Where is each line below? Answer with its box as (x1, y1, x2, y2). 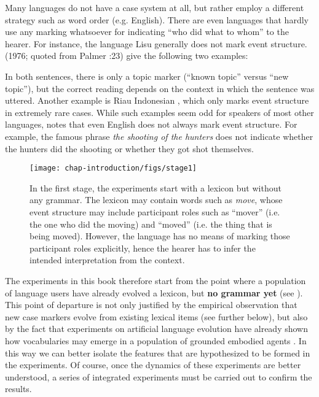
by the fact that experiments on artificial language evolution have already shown (5, 322, 309, 335)
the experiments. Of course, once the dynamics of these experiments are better (5, 358, 301, 371)
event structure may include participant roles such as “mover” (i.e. (30, 205, 280, 218)
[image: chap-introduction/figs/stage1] (30, 164, 197, 173)
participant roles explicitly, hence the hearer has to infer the (30, 241, 256, 254)
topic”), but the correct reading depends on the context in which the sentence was (5, 82, 315, 94)
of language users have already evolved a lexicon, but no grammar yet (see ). (5, 286, 303, 299)
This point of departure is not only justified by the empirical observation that (5, 298, 297, 311)
